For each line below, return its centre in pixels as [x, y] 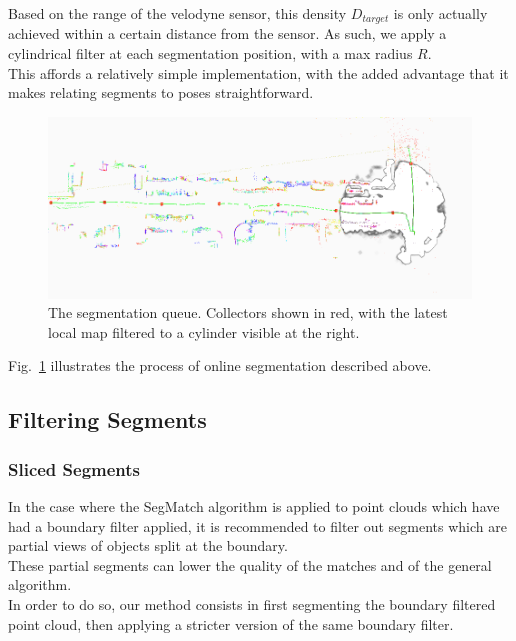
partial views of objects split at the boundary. [148, 545]
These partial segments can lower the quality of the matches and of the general [250, 564]
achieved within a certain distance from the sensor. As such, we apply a [227, 33]
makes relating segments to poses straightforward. [161, 92]
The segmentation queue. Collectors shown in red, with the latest [248, 312]
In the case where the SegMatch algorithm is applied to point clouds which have [254, 505]
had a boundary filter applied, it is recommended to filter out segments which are [257, 525]
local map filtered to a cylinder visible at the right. [204, 331]
